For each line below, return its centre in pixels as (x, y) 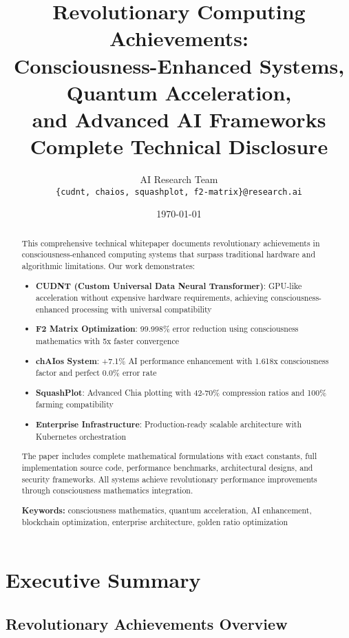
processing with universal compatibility (142, 309)
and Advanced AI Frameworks (179, 119)
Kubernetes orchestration (81, 436)
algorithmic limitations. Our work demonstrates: (108, 266)
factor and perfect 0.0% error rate (96, 373)
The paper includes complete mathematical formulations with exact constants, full (169, 456)
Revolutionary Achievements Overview (147, 623)
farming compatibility (75, 404)
